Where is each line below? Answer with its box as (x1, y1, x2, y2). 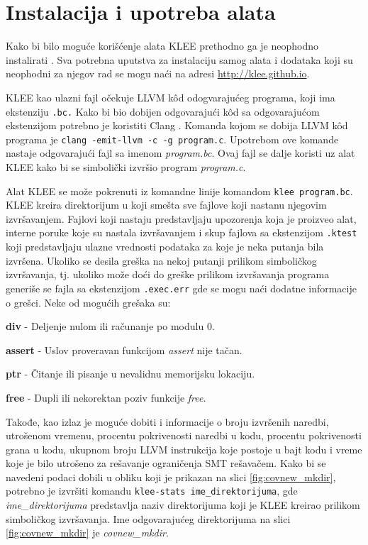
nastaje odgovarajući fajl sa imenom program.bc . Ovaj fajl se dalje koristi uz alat (6, 145, 355, 160)
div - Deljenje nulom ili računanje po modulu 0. (6, 319, 215, 334)
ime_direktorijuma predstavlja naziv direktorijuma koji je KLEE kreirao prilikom (6, 497, 360, 512)
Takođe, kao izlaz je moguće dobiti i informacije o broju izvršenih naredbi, (6, 414, 329, 429)
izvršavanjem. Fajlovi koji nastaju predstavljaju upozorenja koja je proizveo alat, (6, 211, 357, 226)
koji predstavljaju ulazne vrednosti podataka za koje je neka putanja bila (6, 239, 324, 254)
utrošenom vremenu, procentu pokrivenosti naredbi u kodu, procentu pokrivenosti (6, 428, 362, 443)
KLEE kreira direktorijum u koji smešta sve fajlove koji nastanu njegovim (6, 197, 327, 212)
